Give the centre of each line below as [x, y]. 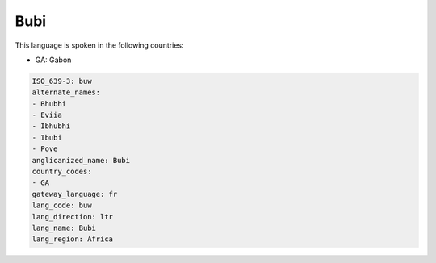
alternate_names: [66, 92]
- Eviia [47, 115]
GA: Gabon [53, 60]
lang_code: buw [62, 205]
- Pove [45, 149]
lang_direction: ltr [72, 217]
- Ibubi [47, 138]
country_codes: [62, 172]
